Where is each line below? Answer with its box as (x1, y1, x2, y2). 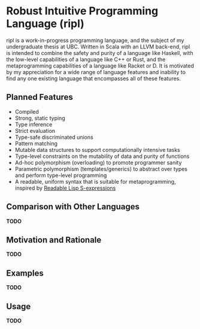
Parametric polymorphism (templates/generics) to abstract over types (14, 165, 187, 172)
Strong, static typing (14, 114, 65, 121)
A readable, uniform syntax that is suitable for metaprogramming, (14, 178, 176, 185)
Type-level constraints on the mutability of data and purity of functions (14, 153, 190, 160)
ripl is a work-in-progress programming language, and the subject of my (6, 36, 184, 44)
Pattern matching (14, 139, 58, 147)
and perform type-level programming (14, 172, 107, 179)
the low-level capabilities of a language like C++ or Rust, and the (6, 56, 166, 63)
